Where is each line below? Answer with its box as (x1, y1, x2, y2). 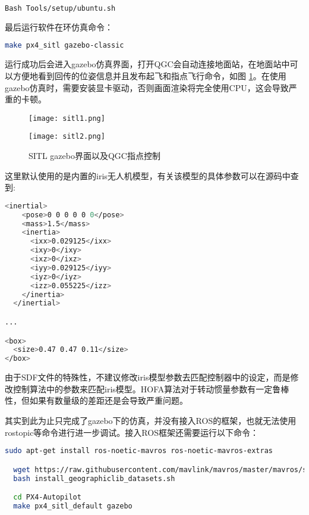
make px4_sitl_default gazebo (13, 501, 133, 510)
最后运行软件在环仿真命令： (5, 20, 113, 33)
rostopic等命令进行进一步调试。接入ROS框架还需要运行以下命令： (5, 426, 258, 438)
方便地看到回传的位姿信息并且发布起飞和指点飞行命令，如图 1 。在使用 (12, 69, 286, 82)
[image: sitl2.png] (29, 132, 105, 141)
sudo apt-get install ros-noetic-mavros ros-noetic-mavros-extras (5, 447, 273, 455)
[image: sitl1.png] (29, 114, 105, 123)
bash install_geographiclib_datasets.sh (13, 474, 175, 483)
